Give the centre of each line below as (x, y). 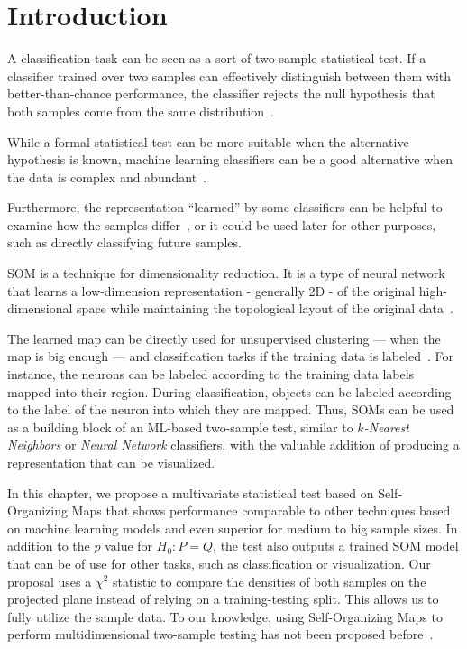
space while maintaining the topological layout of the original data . (265, 308)
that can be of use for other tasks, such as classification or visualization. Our (219, 563)
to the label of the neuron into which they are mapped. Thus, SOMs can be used (231, 409)
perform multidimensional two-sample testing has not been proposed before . (220, 634)
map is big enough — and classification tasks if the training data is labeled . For (231, 356)
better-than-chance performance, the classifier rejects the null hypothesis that (221, 93)
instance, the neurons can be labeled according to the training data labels (211, 374)
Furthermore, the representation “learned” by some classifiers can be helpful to (225, 207)
